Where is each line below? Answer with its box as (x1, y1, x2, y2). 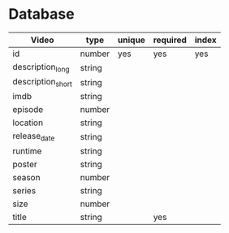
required (153, 34, 187, 45)
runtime (12, 145, 42, 157)
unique (117, 34, 146, 45)
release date (12, 131, 55, 143)
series (12, 184, 37, 196)
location (12, 117, 43, 128)
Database (8, 5, 75, 24)
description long (12, 61, 70, 74)
